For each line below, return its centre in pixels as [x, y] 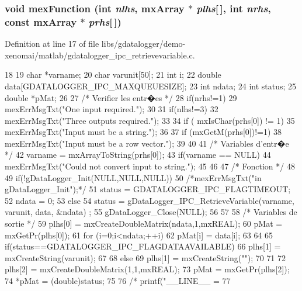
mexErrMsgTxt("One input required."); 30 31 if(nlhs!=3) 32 [112, 109]
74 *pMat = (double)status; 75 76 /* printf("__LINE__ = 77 [118, 281]
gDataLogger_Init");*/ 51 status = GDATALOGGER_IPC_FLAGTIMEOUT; [148, 189]
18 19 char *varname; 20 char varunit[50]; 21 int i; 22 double [113, 75]
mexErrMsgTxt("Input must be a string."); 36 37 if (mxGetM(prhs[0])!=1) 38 [143, 132]
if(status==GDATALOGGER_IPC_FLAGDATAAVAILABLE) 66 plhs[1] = [143, 246]
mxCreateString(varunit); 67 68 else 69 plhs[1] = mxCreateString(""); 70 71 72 [145, 257]
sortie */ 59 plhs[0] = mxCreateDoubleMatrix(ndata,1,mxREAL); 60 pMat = [144, 224]
